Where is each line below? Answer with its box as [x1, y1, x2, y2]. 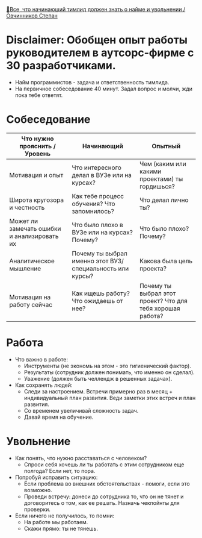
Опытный [151, 142, 181, 150]
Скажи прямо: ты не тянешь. [23, 525, 98, 532]
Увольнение [6, 434, 71, 448]
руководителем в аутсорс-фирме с [6, 46, 194, 60]
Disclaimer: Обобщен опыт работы [6, 33, 188, 47]
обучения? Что [72, 199, 115, 208]
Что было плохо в [72, 221, 123, 229]
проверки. [23, 505, 51, 513]
